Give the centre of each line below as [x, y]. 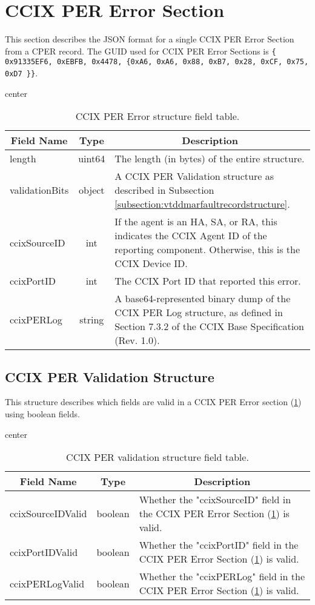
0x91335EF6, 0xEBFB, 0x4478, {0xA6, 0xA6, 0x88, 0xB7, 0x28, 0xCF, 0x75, [157, 62]
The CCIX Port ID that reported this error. [208, 281]
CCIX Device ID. [151, 263]
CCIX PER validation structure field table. [157, 457]
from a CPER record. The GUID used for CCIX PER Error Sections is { [141, 51]
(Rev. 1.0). [137, 340]
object [91, 190]
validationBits [39, 190]
